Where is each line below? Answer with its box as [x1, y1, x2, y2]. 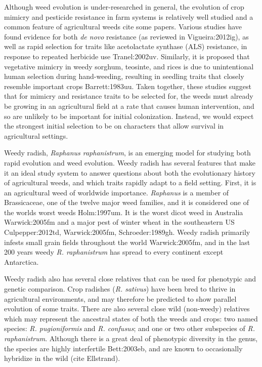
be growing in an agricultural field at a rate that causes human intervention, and [4, 100, 254, 111]
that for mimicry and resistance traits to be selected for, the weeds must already [4, 91, 253, 101]
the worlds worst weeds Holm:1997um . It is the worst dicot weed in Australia [4, 207, 243, 217]
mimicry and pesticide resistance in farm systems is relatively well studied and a [4, 11, 253, 22]
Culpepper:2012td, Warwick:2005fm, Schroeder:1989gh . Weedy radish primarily [4, 227, 250, 237]
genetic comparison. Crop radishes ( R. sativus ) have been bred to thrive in [4, 283, 236, 294]
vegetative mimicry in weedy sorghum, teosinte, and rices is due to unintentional [4, 61, 254, 71]
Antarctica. [4, 256, 39, 267]
